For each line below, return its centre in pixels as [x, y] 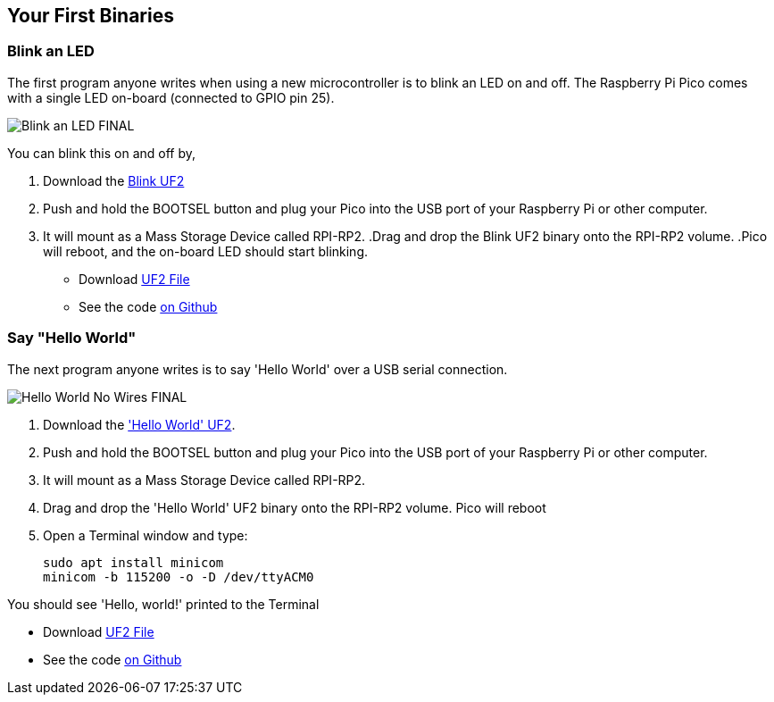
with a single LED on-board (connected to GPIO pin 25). [171, 97]
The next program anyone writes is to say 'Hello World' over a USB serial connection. [258, 369]
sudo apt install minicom [133, 562]
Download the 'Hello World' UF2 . [139, 424]
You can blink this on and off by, [102, 153]
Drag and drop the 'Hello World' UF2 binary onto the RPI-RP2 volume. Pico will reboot [295, 507]
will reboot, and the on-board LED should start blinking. [206, 251]
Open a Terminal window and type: [146, 535]
